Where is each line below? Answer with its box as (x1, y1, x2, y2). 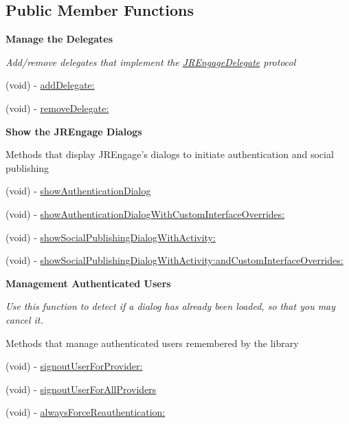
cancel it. (5, 312, 43, 326)
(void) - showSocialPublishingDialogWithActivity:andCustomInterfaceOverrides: (5, 253, 344, 267)
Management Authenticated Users (5, 276, 171, 290)
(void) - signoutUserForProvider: (5, 359, 143, 373)
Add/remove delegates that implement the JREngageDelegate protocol (5, 54, 296, 69)
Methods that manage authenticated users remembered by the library (5, 335, 299, 350)
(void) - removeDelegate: (5, 100, 109, 115)
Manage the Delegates (5, 32, 113, 46)
